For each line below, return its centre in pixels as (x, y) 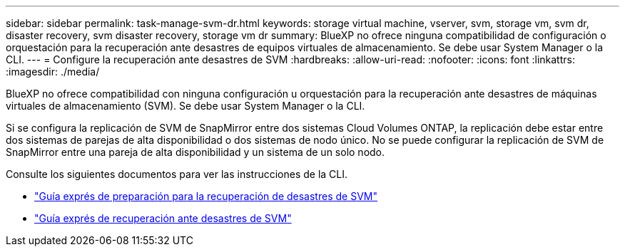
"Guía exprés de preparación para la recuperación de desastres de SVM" (206, 196)
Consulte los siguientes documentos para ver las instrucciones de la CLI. (177, 174)
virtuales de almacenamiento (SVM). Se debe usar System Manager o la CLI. (186, 106)
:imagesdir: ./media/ (53, 72)
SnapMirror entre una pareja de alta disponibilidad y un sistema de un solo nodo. (195, 152)
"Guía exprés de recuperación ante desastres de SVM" (163, 218)
